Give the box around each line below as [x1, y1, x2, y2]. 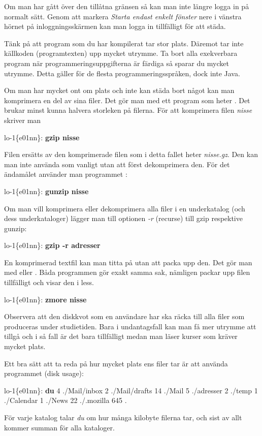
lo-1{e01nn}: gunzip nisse [4, 185, 89, 196]
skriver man [4, 114, 41, 125]
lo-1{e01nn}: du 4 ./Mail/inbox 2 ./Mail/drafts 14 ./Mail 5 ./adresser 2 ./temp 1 [4, 385, 258, 395]
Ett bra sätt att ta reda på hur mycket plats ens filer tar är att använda [4, 358, 228, 368]
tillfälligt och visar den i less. [4, 277, 94, 288]
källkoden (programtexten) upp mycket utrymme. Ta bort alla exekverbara [4, 48, 238, 58]
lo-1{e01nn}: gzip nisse [4, 132, 80, 142]
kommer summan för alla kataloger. [4, 422, 115, 432]
